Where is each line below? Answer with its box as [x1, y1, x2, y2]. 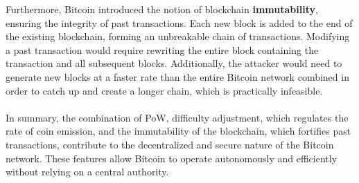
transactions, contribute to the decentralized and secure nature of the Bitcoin [6, 137, 334, 151]
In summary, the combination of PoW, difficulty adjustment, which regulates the [6, 110, 349, 124]
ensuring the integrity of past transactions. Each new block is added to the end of [6, 15, 353, 30]
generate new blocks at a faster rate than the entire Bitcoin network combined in [6, 69, 349, 84]
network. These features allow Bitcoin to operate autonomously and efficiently [6, 151, 338, 165]
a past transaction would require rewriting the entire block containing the [6, 42, 319, 57]
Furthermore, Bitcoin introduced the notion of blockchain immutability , [6, 2, 318, 16]
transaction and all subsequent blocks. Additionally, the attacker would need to [6, 56, 342, 70]
